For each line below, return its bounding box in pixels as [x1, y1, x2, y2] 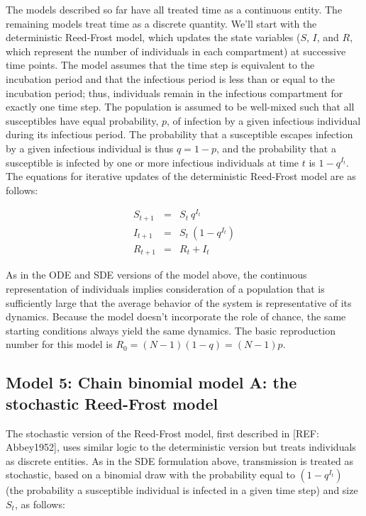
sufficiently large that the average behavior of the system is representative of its [6, 295, 352, 310]
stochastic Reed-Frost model [6, 392, 218, 414]
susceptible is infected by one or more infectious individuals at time [6, 155, 299, 169]
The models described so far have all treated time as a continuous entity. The [6, 2, 343, 16]
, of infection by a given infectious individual [167, 113, 361, 128]
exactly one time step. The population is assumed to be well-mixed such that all [6, 99, 355, 114]
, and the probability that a [216, 140, 336, 155]
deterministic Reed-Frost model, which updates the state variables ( [6, 30, 301, 45]
